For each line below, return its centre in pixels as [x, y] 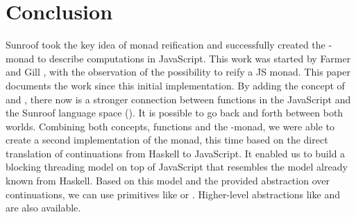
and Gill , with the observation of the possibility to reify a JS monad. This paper [178, 72]
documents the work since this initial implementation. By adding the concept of [175, 85]
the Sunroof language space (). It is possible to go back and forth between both [175, 113]
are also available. [43, 208]
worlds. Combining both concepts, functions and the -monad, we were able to [170, 126]
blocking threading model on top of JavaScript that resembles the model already [177, 167]
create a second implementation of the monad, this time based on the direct [167, 140]
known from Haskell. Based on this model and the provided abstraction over [168, 181]
